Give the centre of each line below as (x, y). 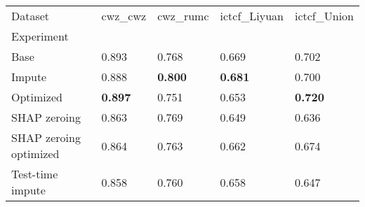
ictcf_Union (324, 16)
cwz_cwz (124, 16)
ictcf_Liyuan (252, 16)
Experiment (40, 36)
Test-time (35, 174)
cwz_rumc (183, 16)
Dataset (31, 16)
